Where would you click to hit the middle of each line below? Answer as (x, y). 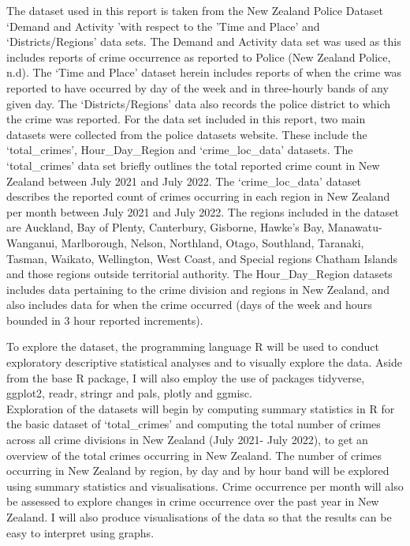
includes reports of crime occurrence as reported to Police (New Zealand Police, (199, 56)
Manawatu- (355, 227)
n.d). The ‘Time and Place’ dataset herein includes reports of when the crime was (204, 72)
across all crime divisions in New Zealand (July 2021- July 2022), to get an (187, 440)
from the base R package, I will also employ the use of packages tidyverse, (186, 377)
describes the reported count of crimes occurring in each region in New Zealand (198, 196)
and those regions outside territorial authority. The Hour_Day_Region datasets (199, 274)
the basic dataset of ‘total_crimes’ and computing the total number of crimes (194, 424)
